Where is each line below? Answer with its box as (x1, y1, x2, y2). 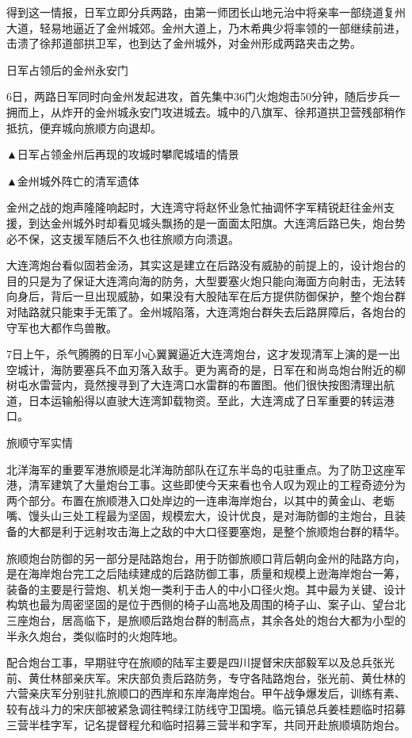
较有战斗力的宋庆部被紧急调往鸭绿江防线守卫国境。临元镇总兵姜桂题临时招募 (6, 700, 406, 717)
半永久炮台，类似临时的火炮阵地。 (6, 627, 184, 644)
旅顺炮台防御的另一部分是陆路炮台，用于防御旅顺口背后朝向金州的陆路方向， (6, 549, 406, 566)
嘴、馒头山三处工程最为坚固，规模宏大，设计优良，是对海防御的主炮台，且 (6, 507, 395, 524)
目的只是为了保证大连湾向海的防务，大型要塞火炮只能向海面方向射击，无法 (6, 272, 395, 289)
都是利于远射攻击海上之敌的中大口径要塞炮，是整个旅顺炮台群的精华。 (39, 523, 406, 540)
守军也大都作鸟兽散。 (6, 319, 117, 335)
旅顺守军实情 (6, 434, 73, 451)
